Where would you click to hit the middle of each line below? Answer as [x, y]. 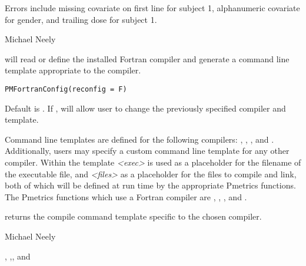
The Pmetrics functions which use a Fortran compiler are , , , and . [126, 196]
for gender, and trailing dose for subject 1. [81, 19]
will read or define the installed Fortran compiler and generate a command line [147, 58]
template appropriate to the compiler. [73, 70]
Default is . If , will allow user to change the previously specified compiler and [145, 108]
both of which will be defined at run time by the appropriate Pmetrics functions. [150, 185]
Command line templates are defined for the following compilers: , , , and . [139, 139]
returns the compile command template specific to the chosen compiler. [133, 216]
